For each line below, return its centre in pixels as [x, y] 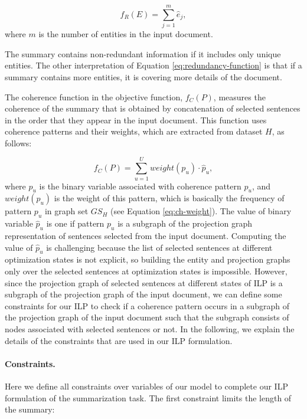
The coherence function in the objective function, [94, 96]
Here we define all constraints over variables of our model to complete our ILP [146, 386]
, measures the [239, 96]
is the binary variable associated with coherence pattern [140, 186]
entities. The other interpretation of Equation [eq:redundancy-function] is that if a [153, 65]
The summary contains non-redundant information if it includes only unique [143, 53]
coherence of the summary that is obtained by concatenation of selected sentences [153, 108]
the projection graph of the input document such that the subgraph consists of [147, 317]
